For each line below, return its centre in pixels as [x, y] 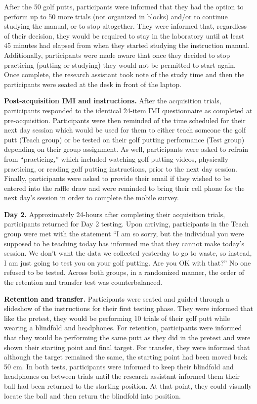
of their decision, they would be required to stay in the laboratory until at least [124, 35]
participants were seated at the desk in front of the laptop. [93, 84]
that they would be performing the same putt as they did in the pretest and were [127, 337]
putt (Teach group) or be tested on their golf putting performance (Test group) [124, 139]
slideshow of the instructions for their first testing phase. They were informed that [128, 308]
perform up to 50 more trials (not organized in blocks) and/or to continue [116, 16]
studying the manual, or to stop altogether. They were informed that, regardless [125, 26]
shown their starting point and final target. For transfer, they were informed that [127, 347]
